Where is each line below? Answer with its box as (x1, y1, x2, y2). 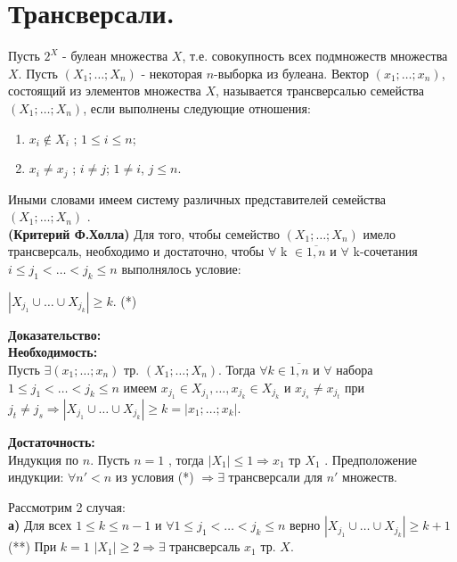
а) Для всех (8, 516, 72, 534)
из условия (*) (115, 467, 194, 486)
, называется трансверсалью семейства (216, 81, 424, 100)
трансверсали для (228, 467, 322, 486)
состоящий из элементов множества (8, 81, 201, 100)
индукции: (8, 467, 64, 486)
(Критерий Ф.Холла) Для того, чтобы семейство (8, 224, 280, 243)
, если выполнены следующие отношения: (83, 98, 311, 117)
